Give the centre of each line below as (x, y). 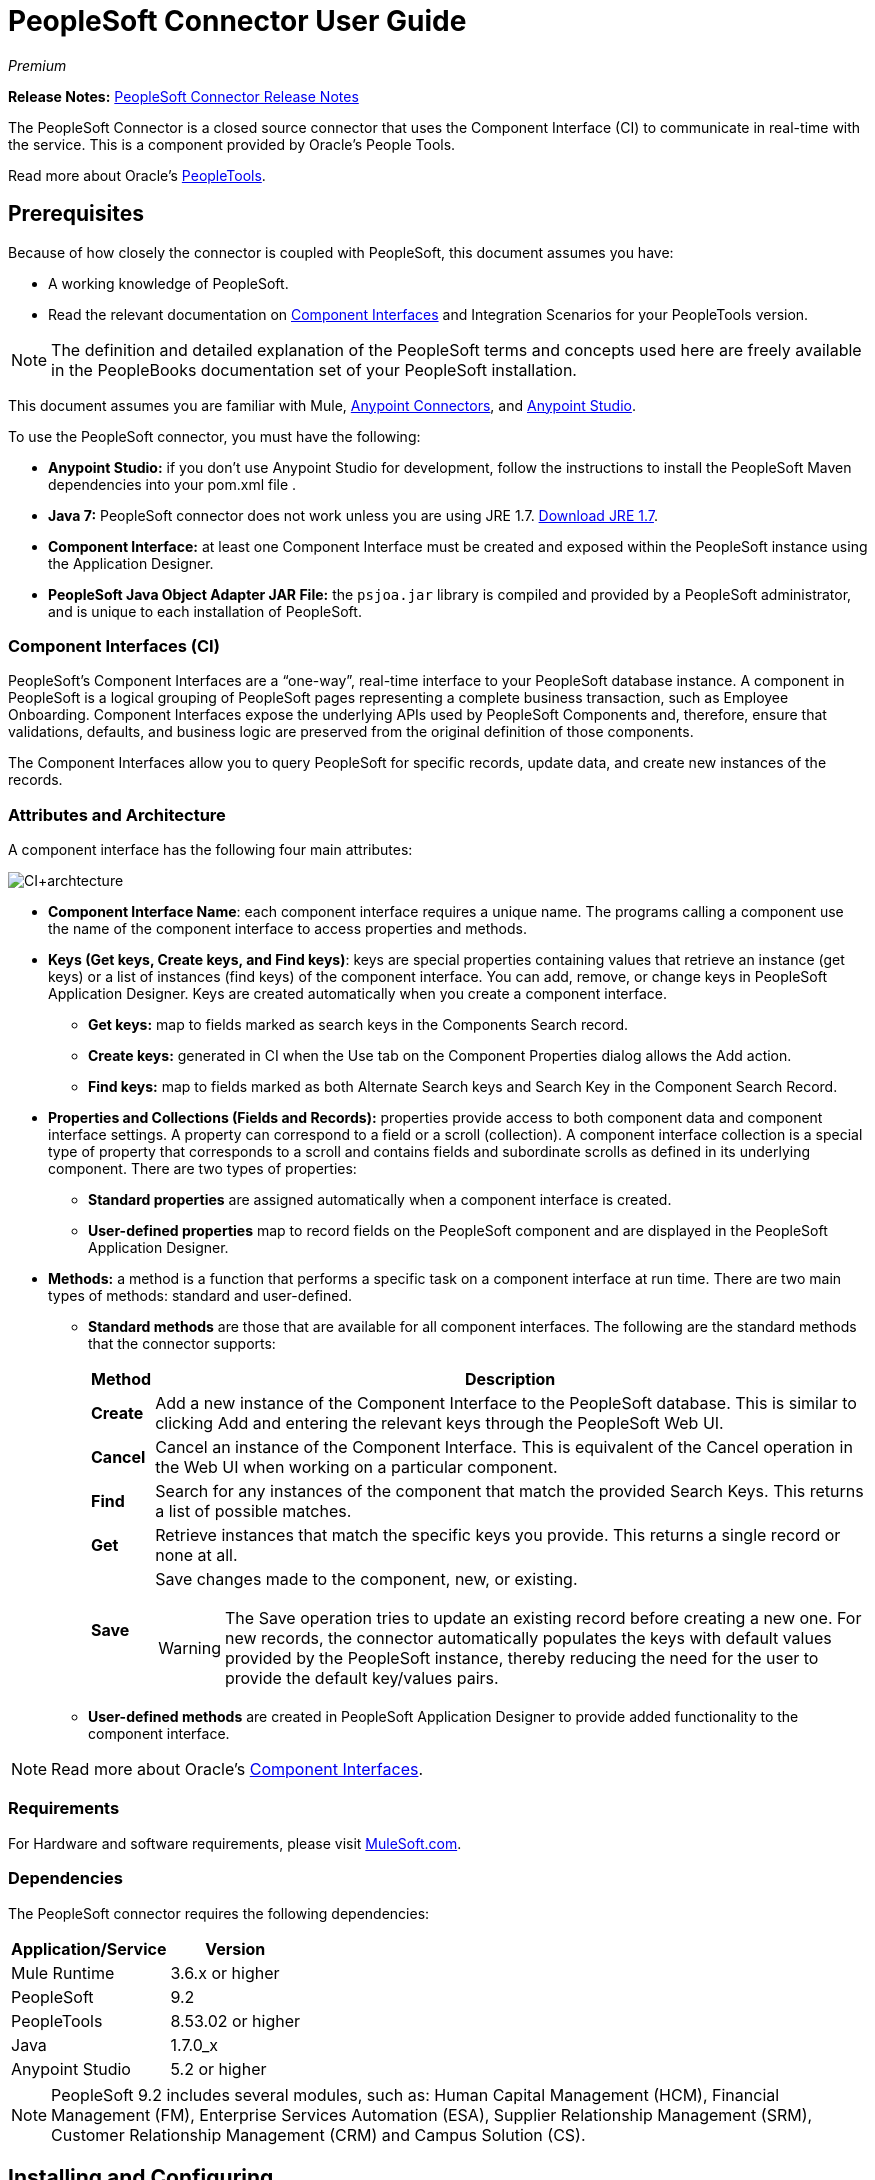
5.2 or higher (218, 2068)
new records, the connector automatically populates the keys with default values (528, 1638)
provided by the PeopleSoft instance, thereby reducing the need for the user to (522, 1658)
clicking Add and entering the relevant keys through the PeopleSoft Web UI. (439, 1423)
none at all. (196, 1555)
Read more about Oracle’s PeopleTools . (137, 175)
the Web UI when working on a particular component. (356, 1467)
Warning (190, 1648)
